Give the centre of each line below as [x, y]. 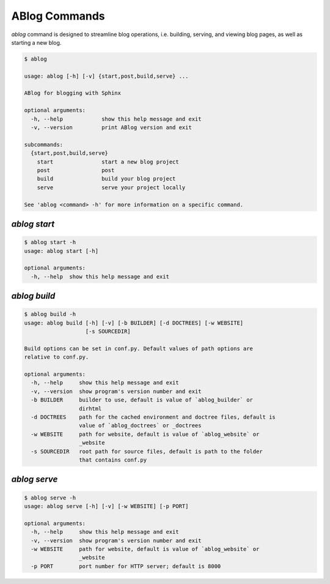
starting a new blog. [36, 42]
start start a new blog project [108, 162]
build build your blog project [106, 179]
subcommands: [44, 144]
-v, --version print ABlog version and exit [111, 128]
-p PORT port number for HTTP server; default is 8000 [126, 566]
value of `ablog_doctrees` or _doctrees [140, 426]
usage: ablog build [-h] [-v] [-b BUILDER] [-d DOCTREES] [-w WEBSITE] [134, 323]
